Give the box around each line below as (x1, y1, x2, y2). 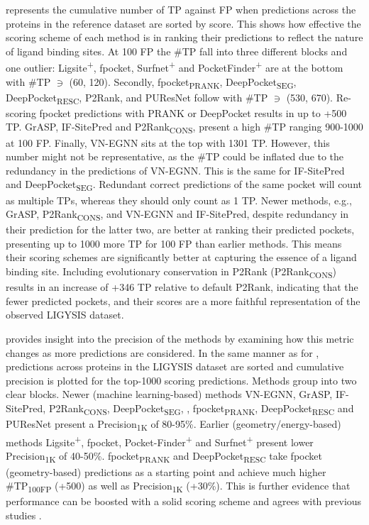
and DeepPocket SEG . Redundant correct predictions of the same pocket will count (6, 177, 362, 194)
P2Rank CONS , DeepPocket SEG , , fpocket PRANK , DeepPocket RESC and (48, 400, 354, 417)
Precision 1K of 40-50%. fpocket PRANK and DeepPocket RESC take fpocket (6, 448, 322, 465)
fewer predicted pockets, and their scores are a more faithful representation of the (6, 293, 360, 308)
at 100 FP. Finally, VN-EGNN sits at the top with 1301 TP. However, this (6, 135, 330, 150)
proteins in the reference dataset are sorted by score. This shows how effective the (6, 16, 361, 31)
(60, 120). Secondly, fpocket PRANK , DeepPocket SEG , (69, 74, 297, 91)
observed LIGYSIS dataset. (6, 307, 124, 322)
